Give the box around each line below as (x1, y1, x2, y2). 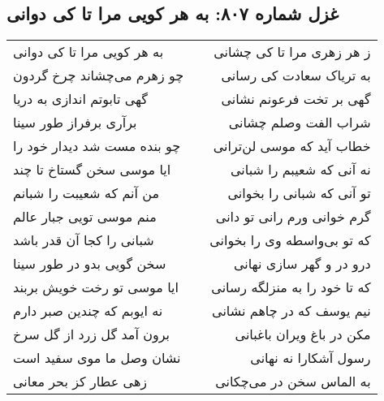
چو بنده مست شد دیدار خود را (13, 136, 181, 156)
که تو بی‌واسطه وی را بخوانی (209, 231, 371, 250)
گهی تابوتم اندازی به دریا (13, 89, 148, 109)
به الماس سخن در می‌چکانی (215, 372, 371, 391)
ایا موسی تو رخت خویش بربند (13, 278, 179, 297)
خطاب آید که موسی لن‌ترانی (213, 136, 371, 156)
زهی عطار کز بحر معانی (13, 372, 148, 391)
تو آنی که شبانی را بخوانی (227, 183, 371, 203)
